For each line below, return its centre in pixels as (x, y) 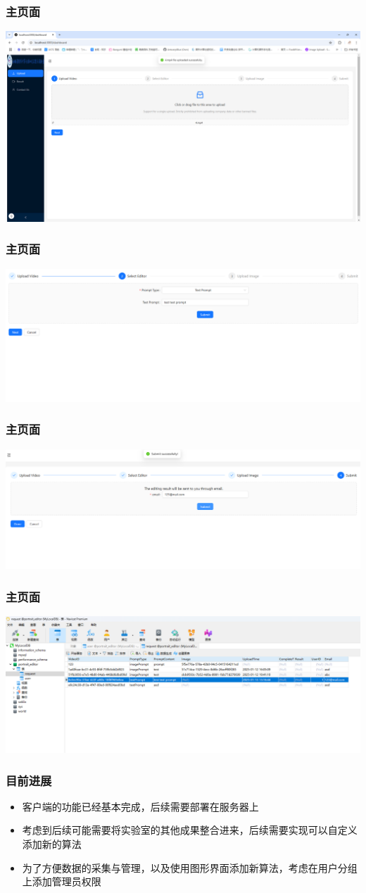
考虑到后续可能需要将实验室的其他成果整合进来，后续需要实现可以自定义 (190, 830)
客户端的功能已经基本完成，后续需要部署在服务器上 (140, 806)
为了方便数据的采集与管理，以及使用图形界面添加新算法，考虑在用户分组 (190, 867)
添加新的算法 (52, 844)
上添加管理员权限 (62, 881)
